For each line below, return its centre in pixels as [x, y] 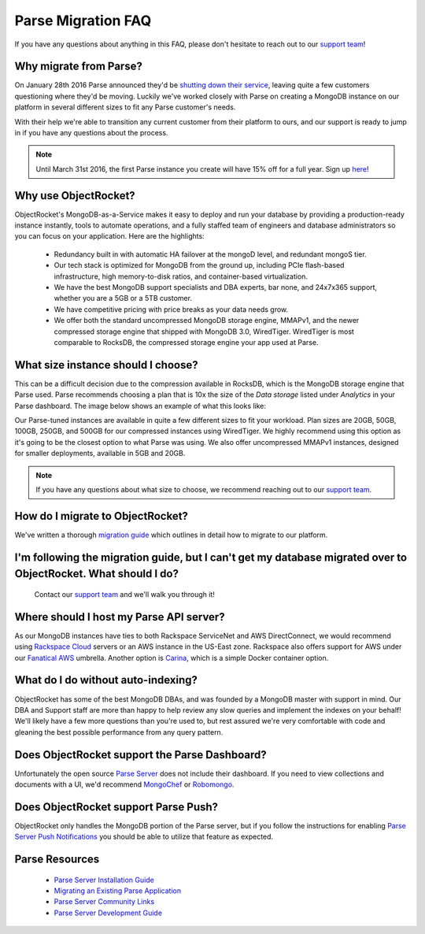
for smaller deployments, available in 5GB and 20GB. [100, 454]
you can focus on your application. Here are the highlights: [109, 236]
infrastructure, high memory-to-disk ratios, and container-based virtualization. [181, 276]
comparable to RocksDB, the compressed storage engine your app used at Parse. [186, 342]
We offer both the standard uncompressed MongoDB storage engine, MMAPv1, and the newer [207, 321]
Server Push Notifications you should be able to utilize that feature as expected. [144, 837]
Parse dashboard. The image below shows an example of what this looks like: [140, 406]
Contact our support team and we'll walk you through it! [125, 594]
